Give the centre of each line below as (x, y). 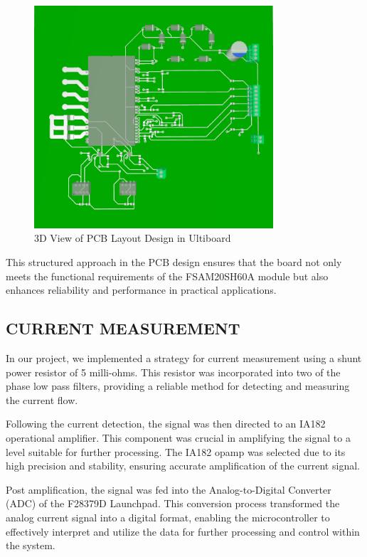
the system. (31, 545)
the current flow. (42, 399)
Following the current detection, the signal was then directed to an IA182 (166, 424)
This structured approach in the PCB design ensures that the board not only (174, 262)
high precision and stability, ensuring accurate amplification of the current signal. (183, 466)
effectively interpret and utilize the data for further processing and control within (183, 531)
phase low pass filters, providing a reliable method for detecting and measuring (178, 386)
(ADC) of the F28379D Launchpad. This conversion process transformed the (173, 503)
